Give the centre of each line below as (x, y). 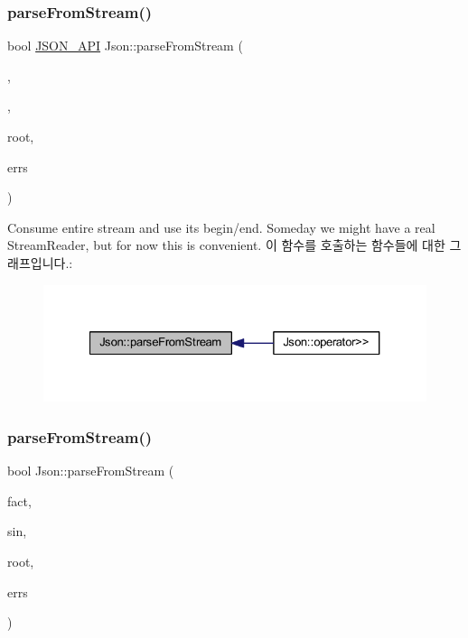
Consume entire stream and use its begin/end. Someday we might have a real (221, 227)
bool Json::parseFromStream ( (91, 471)
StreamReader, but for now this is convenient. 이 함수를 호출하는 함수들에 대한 (226, 245)
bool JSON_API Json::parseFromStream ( (125, 46)
